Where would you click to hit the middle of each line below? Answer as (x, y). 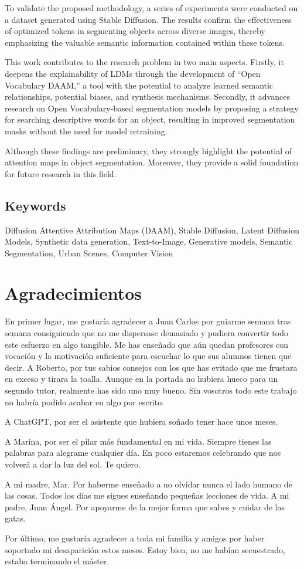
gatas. (15, 518)
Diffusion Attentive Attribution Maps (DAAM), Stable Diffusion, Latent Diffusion (152, 230)
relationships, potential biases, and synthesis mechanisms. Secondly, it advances (147, 96)
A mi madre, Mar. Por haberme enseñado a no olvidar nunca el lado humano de (148, 484)
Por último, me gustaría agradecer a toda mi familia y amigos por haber (135, 538)
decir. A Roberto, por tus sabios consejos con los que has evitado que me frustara (151, 367)
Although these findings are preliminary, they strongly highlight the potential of (148, 150)
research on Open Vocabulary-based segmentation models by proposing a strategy (152, 108)
